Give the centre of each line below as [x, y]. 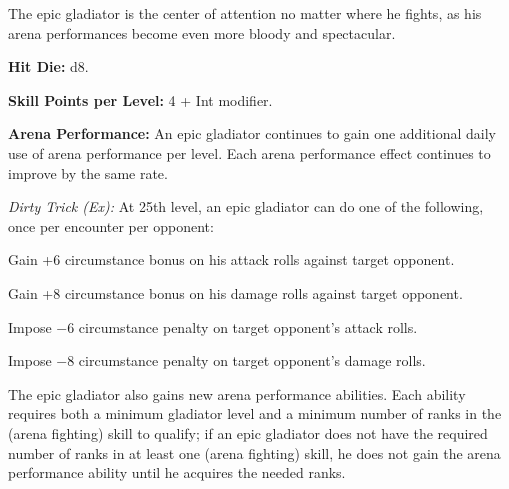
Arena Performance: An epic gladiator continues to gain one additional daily [252, 133]
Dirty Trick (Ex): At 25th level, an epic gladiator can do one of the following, [246, 206]
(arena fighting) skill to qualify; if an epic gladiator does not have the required [248, 432]
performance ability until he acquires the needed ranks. [177, 472]
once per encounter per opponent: [111, 225]
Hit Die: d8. [48, 66]
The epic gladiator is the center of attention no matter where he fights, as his [245, 13]
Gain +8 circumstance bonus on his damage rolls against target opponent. [235, 292]
